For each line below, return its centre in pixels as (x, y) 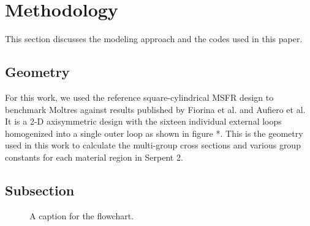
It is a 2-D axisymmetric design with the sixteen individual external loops (143, 121)
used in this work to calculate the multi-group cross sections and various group (153, 145)
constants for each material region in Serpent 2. (94, 157)
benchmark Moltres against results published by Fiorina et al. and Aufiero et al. (155, 109)
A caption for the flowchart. (82, 215)
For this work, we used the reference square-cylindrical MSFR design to (139, 97)
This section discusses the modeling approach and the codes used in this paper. (154, 39)
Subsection (40, 190)
